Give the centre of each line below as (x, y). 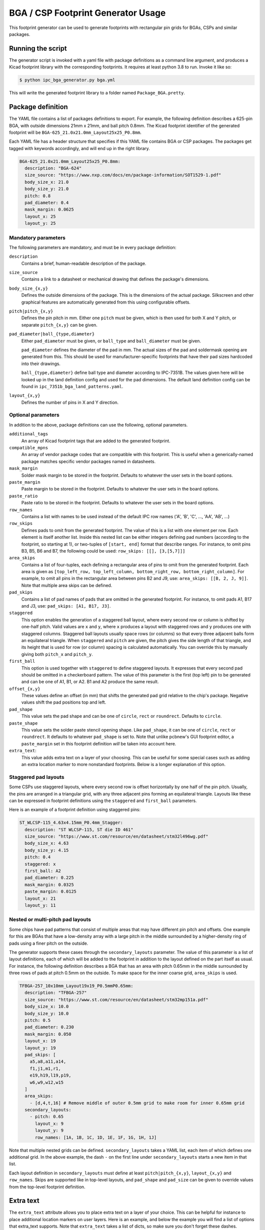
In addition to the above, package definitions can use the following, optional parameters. (98, 425)
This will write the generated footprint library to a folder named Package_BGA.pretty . (97, 93)
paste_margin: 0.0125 (51, 892)
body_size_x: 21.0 (47, 182)
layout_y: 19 (40, 1048)
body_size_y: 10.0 (47, 1013)
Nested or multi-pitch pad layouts (50, 920)
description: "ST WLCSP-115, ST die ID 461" (79, 830)
